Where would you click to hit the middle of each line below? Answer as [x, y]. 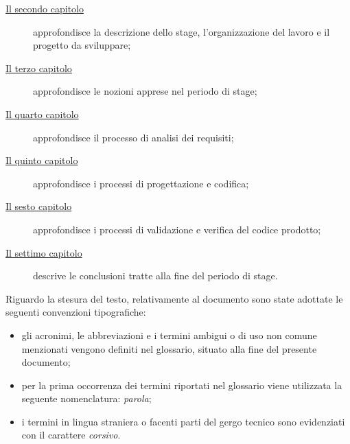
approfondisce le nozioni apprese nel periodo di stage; [145, 91]
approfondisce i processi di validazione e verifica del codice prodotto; [177, 229]
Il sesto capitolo [39, 206]
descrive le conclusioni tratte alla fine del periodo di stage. [155, 276]
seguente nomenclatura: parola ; [86, 398]
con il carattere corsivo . [71, 435]
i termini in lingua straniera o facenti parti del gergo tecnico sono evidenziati [183, 421]
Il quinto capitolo [42, 160]
